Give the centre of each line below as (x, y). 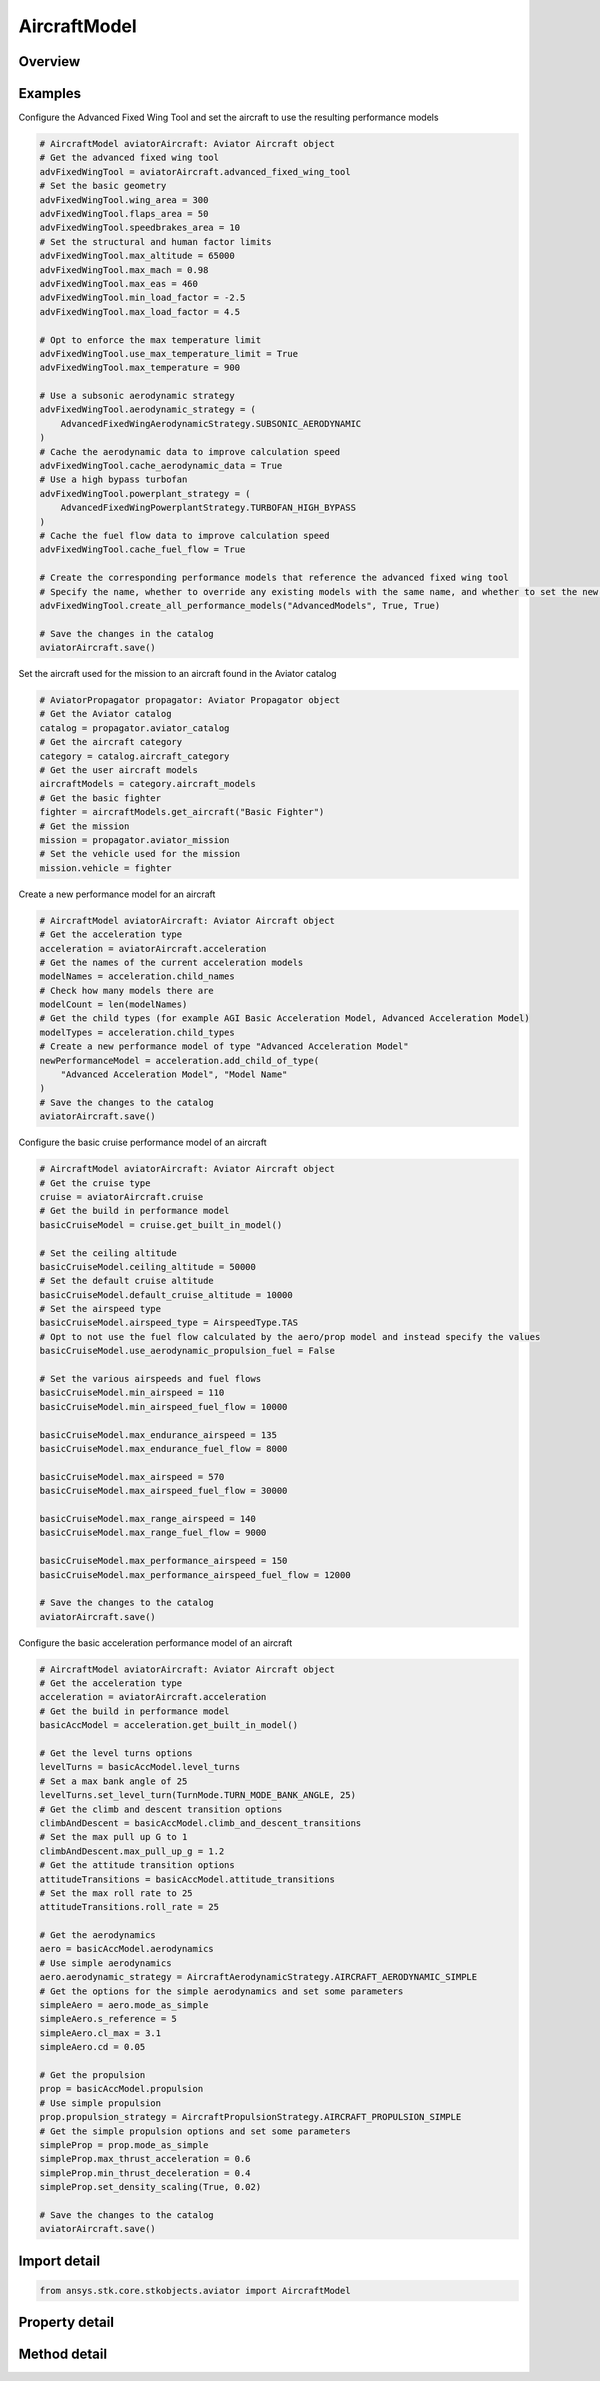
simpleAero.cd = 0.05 (92, 2047)
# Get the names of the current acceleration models (171, 962)
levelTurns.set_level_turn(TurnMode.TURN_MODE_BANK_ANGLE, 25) (198, 1795)
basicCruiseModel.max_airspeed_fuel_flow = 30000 (163, 1491)
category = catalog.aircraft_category (134, 756)
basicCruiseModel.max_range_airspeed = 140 (148, 1518)
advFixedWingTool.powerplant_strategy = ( (145, 493)
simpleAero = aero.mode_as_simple (124, 2005)
